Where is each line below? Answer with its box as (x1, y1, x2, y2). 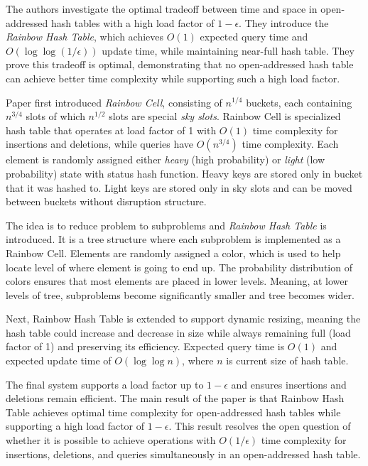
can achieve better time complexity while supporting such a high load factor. (6, 70, 340, 85)
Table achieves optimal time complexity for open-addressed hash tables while (6, 404, 341, 419)
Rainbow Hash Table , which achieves (6, 29, 164, 44)
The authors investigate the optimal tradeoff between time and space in (6, 1, 318, 16)
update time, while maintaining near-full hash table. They (102, 43, 355, 58)
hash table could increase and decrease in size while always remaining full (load (6, 325, 351, 340)
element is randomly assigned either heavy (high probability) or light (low (6, 152, 325, 167)
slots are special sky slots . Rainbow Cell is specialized (109, 109, 341, 124)
